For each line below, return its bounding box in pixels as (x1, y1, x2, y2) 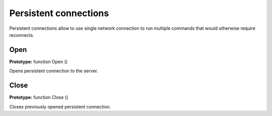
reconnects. (9, 32, 35, 38)
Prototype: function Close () (9, 94, 69, 100)
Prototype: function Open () (9, 59, 68, 65)
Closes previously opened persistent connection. (9, 103, 111, 109)
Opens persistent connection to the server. (9, 68, 98, 74)
